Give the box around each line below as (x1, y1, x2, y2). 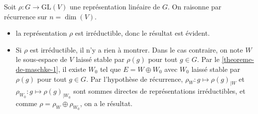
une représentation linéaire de (70, 1, 160, 11)
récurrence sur (4, 11, 47, 21)
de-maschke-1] (15, 63, 59, 74)
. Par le (197, 54, 220, 64)
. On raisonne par (167, 1, 222, 11)
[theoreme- (222, 54, 254, 64)
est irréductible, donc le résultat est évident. (75, 28, 210, 38)
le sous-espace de (15, 54, 67, 64)
